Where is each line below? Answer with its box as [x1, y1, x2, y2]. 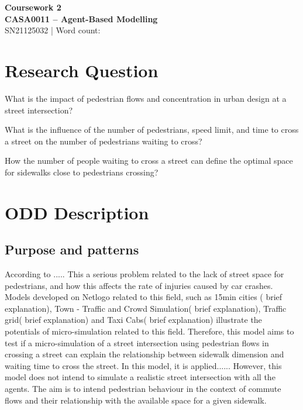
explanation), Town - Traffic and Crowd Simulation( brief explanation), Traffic [5, 302, 287, 314]
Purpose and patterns [5, 240, 139, 259]
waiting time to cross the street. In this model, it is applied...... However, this [5, 359, 282, 371]
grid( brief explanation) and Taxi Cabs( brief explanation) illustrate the [5, 313, 262, 326]
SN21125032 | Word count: [5, 24, 101, 36]
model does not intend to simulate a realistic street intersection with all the [5, 371, 276, 383]
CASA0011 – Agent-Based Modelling [5, 12, 158, 25]
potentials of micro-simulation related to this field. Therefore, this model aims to [5, 325, 294, 337]
